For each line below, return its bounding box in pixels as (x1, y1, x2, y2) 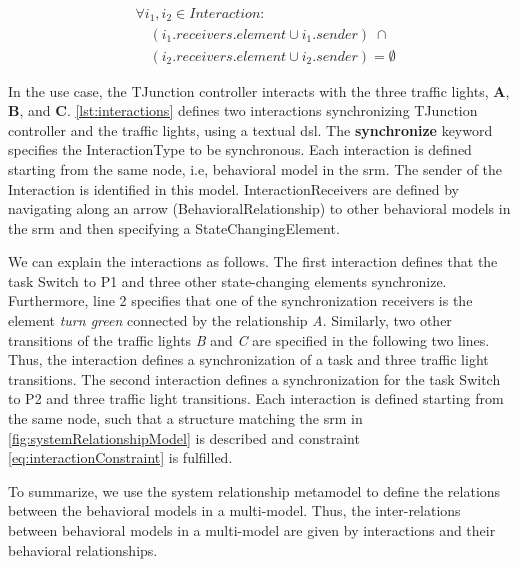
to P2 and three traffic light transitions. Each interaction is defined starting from (8, 388, 504, 409)
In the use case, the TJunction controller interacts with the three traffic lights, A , (8, 80, 510, 101)
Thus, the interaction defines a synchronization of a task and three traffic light (8, 349, 489, 370)
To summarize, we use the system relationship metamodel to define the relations (8, 480, 501, 501)
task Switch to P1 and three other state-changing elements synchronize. (8, 270, 447, 291)
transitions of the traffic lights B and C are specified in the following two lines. (8, 329, 490, 350)
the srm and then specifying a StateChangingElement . (8, 217, 340, 238)
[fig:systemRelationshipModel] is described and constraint (8, 427, 360, 448)
